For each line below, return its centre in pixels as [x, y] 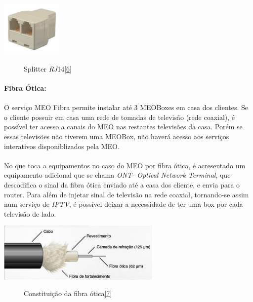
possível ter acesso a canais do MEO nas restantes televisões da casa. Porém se [123, 127]
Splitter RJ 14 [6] [48, 68]
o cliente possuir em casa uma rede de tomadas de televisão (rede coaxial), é [120, 117]
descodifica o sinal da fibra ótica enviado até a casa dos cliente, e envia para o [122, 184]
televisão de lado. [30, 213]
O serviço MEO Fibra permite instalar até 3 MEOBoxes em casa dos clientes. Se [126, 107]
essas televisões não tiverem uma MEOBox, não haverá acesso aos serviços [117, 136]
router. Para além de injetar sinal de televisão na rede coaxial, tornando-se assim [126, 194]
